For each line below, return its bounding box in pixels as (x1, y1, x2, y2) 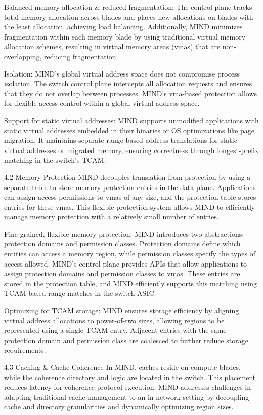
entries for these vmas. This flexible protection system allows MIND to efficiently (4, 201, 255, 212)
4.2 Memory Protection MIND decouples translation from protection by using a (4, 171, 251, 182)
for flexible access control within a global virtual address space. (4, 98, 200, 108)
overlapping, (4, 51, 42, 61)
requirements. (4, 345, 46, 355)
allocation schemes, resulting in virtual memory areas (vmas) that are (4, 41, 221, 52)
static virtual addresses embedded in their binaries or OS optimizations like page (4, 125, 254, 135)
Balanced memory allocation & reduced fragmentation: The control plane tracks (4, 2, 252, 12)
